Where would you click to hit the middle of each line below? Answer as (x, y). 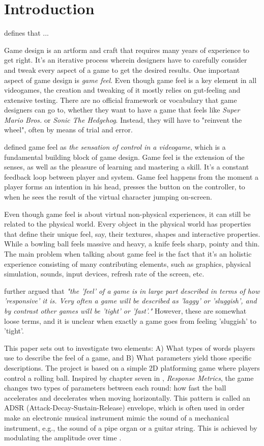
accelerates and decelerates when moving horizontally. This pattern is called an (127, 397)
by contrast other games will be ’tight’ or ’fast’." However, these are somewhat (125, 310)
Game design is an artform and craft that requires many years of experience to (127, 50)
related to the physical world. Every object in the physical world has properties (128, 224)
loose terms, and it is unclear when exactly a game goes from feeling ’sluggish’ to (130, 320)
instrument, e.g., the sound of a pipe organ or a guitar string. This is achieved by (131, 427)
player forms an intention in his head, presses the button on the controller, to (125, 187)
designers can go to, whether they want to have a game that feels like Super (122, 110)
